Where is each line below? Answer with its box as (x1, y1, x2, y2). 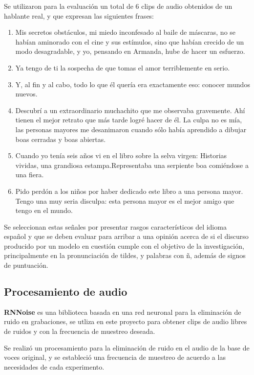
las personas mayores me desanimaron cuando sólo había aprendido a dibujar (15, 124, 247, 134)
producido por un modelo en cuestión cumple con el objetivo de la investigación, (4, 240, 244, 251)
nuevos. (15, 89, 38, 99)
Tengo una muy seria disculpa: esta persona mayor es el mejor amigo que (15, 195, 234, 206)
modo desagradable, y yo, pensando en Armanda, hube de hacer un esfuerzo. (15, 46, 245, 56)
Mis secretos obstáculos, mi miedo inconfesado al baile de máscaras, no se (15, 27, 236, 37)
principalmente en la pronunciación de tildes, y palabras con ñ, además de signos (4, 250, 246, 260)
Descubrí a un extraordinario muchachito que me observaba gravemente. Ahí (15, 105, 245, 115)
